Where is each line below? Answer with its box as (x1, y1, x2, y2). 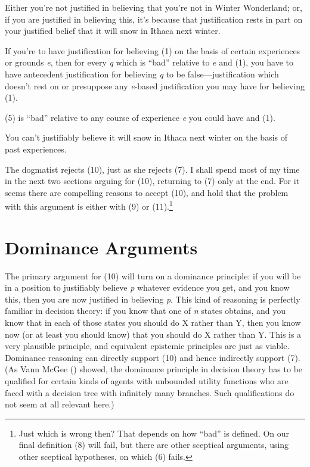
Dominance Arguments (5, 235, 198, 259)
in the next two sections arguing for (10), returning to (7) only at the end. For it (5, 175, 300, 187)
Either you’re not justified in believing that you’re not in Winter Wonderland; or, (5, 1, 302, 13)
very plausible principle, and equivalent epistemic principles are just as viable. (5, 340, 290, 352)
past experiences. (5, 142, 67, 155)
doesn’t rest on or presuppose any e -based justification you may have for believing (5, 79, 305, 92)
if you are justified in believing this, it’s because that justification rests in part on (5, 13, 303, 25)
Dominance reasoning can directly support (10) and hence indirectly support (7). (5, 351, 300, 363)
